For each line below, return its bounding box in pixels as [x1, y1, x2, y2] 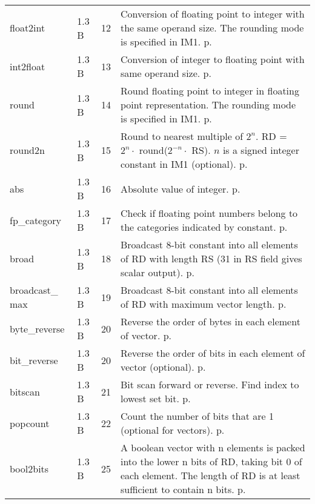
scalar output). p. [120, 265, 194, 279]
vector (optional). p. [120, 360, 206, 374]
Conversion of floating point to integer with [120, 7, 305, 21]
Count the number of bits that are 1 [120, 409, 274, 423]
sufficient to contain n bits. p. [120, 482, 246, 496]
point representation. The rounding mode [120, 98, 296, 111]
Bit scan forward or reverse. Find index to [120, 377, 299, 391]
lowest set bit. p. [120, 391, 191, 405]
